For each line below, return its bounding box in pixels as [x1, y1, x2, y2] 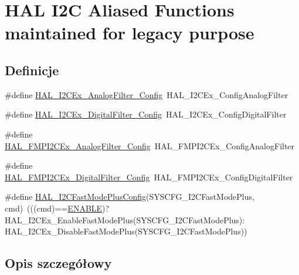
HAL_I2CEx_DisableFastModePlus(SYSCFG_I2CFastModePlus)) [5, 225, 247, 237]
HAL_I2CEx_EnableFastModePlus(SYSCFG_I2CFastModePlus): [5, 213, 245, 226]
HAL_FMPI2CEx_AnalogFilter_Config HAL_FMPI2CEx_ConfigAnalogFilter [5, 139, 295, 152]
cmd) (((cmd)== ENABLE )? [5, 202, 110, 214]
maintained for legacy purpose [5, 21, 254, 45]
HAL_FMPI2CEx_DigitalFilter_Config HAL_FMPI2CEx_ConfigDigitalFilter [5, 170, 293, 183]
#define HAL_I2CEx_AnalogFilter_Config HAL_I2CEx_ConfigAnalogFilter [5, 88, 288, 100]
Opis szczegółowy [5, 254, 112, 272]
